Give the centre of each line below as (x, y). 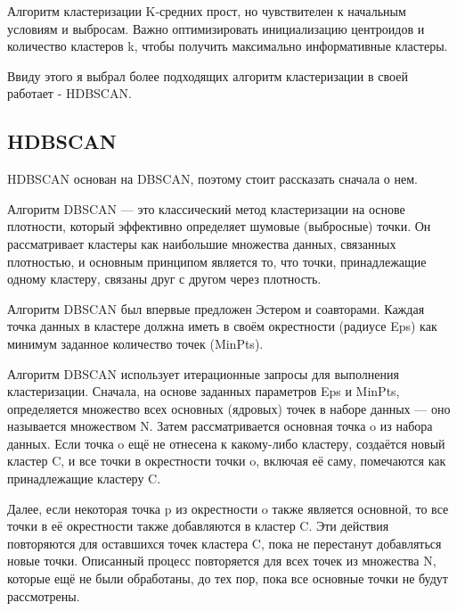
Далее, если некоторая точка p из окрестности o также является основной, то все (228, 508)
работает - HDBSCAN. (69, 93)
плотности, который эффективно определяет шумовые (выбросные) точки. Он (219, 226)
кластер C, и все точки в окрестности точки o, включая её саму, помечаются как (227, 461)
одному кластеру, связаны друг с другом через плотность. (164, 279)
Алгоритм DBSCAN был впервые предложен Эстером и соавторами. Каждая (216, 308)
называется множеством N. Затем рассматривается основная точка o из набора (220, 426)
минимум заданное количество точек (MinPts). (135, 343)
